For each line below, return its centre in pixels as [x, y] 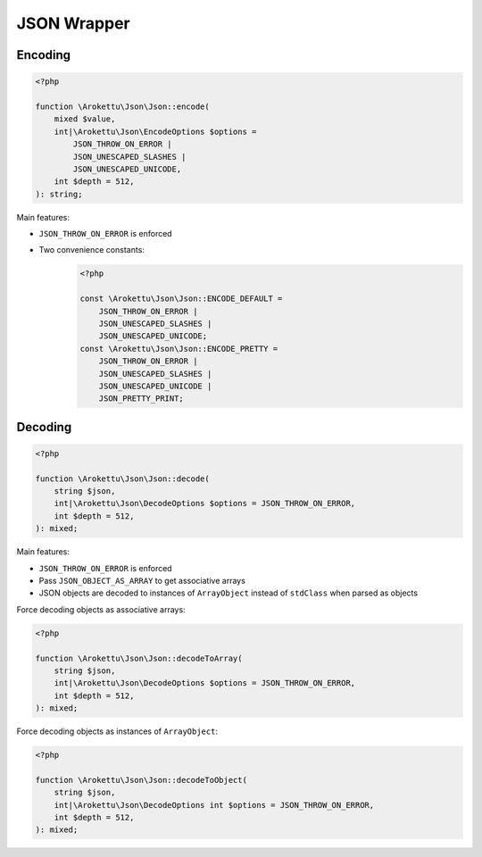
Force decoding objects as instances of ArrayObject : [117, 731]
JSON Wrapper [73, 23]
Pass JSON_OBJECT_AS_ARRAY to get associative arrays [142, 581]
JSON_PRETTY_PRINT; [141, 399]
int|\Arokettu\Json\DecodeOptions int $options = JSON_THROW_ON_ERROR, [214, 805]
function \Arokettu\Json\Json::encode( [122, 106]
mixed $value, [85, 119]
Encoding [44, 55]
